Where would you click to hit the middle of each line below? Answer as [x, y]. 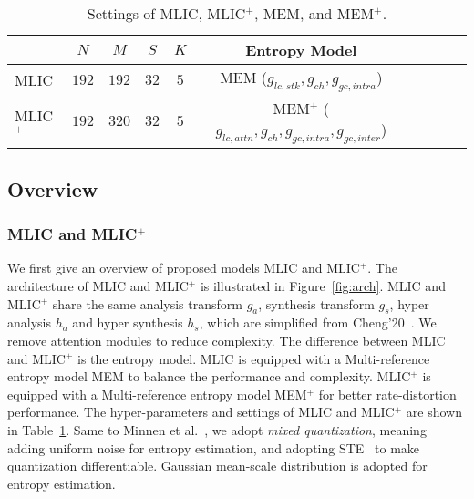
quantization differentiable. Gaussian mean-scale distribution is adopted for [217, 466]
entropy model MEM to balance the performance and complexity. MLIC [209, 376]
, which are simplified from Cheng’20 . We [318, 322]
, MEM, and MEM [314, 13]
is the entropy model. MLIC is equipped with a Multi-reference [254, 358]
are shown [434, 412]
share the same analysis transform [147, 303]
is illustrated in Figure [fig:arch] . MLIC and [323, 285]
